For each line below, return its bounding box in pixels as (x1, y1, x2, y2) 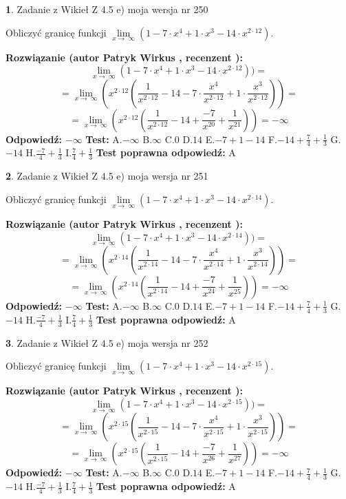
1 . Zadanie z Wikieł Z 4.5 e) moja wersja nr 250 (6, 2, 208, 16)
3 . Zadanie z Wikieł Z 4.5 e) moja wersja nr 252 (6, 335, 208, 350)
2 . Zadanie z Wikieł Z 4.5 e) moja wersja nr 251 (6, 169, 208, 183)
